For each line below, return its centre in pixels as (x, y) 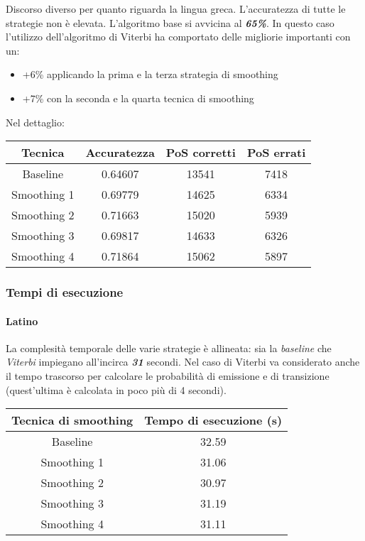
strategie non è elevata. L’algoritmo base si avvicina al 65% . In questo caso (170, 22)
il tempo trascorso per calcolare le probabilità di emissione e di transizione (168, 375)
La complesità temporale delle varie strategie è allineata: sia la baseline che (169, 348)
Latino (22, 321)
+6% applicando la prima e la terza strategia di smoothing (150, 74)
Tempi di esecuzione (65, 292)
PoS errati (276, 153)
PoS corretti (201, 153)
